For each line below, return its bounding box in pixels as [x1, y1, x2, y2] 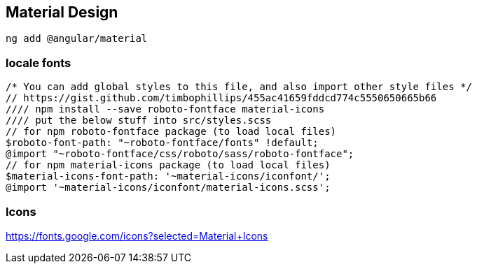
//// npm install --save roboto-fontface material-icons [6, 103, 325, 115]
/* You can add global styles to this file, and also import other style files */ [6, 81, 472, 93]
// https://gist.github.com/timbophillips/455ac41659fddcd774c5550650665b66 [6, 92, 437, 104]
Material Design [6, 3, 118, 21]
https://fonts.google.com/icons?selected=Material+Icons [6, 229, 268, 242]
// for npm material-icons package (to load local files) [6, 159, 331, 171]
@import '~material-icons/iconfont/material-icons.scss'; [6, 182, 331, 194]
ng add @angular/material [6, 33, 148, 45]
